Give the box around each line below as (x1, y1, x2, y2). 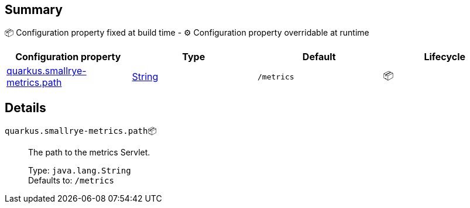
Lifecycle (424, 51, 466, 63)
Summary (5, 2, 63, 17)
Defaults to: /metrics (28, 175, 114, 186)
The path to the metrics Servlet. (28, 147, 150, 158)
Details (5, 100, 46, 115)
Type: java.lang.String (28, 165, 131, 176)
